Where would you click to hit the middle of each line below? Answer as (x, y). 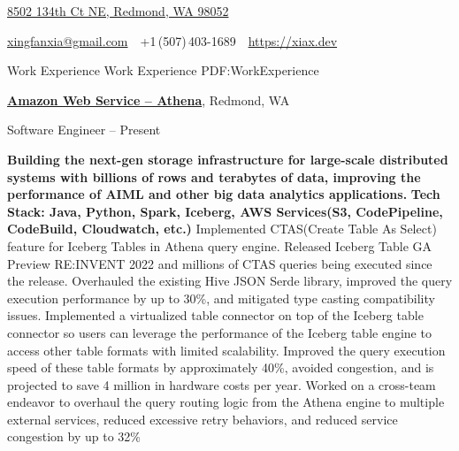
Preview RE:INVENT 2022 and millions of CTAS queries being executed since (220, 263)
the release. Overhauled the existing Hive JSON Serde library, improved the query (230, 281)
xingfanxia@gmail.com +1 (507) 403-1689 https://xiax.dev (172, 40)
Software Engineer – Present (84, 130)
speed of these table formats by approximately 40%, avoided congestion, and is (221, 367)
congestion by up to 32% (74, 436)
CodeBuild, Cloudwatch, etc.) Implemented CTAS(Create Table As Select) (222, 229)
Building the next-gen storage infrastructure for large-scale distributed (228, 159)
